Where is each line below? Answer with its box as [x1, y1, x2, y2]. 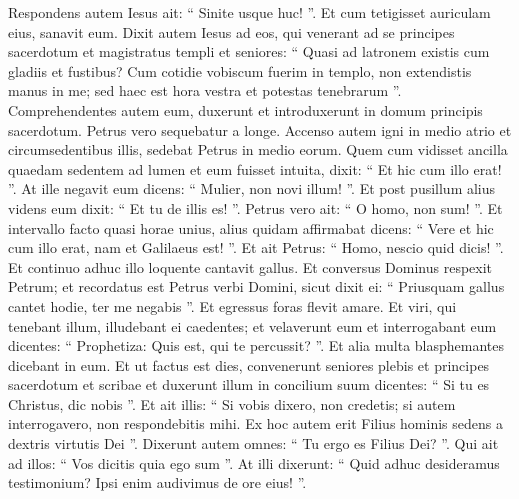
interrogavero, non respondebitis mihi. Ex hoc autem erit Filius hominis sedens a [8, 413, 503, 434]
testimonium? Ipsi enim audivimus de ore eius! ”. [8, 472, 307, 493]
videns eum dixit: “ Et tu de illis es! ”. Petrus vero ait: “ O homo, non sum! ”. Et [8, 197, 503, 218]
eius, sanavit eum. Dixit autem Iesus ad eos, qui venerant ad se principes [8, 21, 455, 42]
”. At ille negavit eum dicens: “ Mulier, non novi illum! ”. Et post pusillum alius [8, 178, 496, 199]
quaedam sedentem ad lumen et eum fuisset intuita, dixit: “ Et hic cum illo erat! [8, 158, 502, 179]
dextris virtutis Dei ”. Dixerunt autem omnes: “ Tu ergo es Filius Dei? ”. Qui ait [8, 433, 499, 454]
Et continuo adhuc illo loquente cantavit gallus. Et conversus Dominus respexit [8, 256, 493, 277]
